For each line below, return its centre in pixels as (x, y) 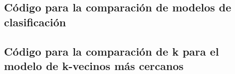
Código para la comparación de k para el (112, 51)
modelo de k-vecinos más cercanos (94, 65)
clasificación (35, 22)
